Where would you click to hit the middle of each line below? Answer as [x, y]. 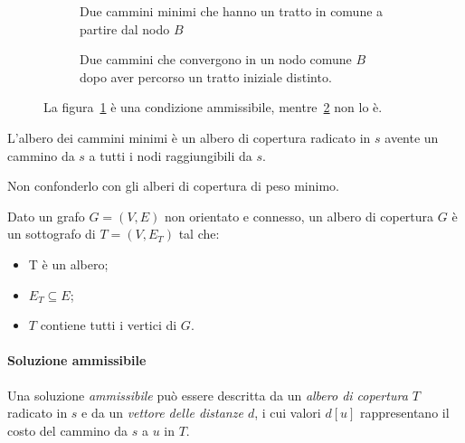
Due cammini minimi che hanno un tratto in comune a [232, 11]
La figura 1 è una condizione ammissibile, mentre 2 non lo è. [213, 107]
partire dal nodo [125, 28]
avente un [412, 137]
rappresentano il [405, 413]
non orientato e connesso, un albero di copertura [299, 216]
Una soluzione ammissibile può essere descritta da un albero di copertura [208, 395]
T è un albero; [68, 264]
